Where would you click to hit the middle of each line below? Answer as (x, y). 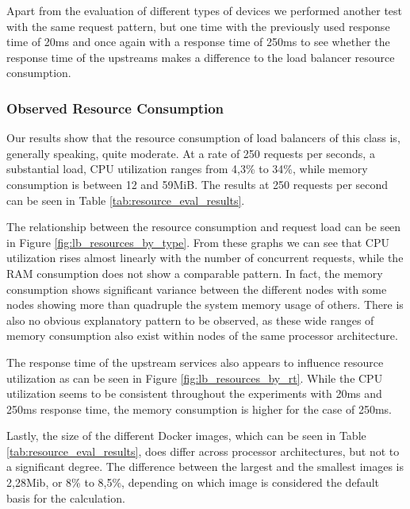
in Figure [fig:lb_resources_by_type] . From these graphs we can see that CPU (198, 242)
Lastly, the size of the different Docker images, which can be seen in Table (186, 436)
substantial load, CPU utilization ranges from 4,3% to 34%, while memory (187, 169)
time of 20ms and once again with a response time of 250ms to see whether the (198, 42)
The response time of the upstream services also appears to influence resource (195, 362)
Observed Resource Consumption (115, 108)
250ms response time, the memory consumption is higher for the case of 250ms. (199, 409)
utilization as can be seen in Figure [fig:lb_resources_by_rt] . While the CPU (195, 378)
